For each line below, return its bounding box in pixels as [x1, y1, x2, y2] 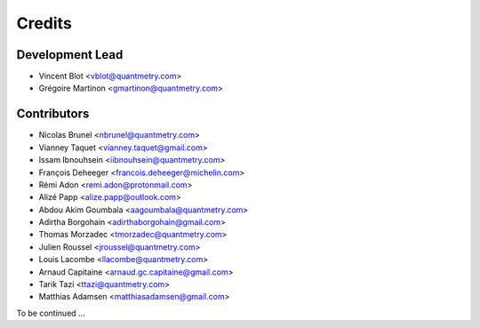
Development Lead [16, 47, 124, 62]
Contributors [16, 107, 90, 122]
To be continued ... [16, 308, 85, 318]
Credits [16, 13, 73, 33]
